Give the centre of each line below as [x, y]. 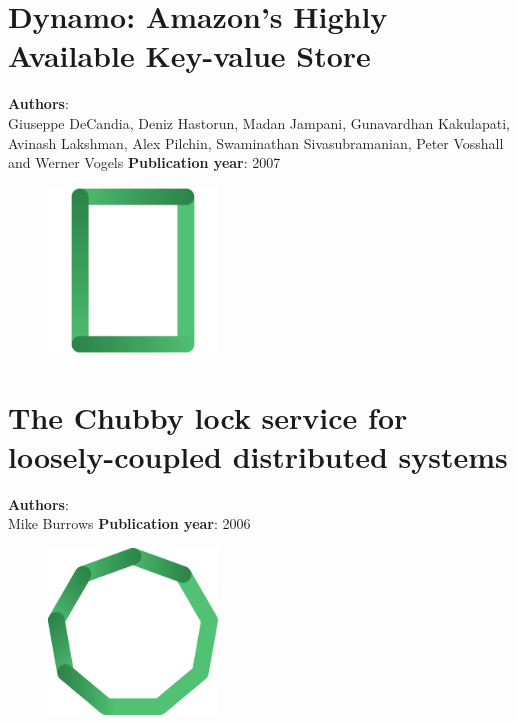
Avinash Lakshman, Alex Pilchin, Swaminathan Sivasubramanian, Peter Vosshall [256, 142]
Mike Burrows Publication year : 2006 [129, 523]
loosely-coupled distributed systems [258, 455]
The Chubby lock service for [208, 416]
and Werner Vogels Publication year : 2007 [144, 162]
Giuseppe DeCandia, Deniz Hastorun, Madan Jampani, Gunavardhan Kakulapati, [259, 122]
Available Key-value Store [189, 55]
